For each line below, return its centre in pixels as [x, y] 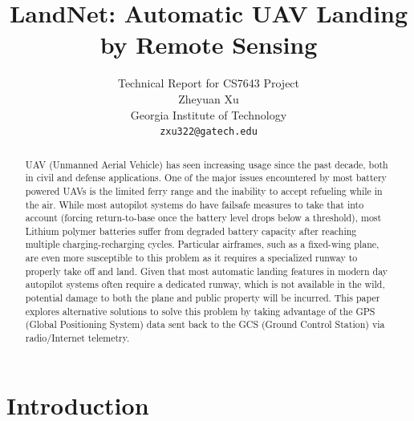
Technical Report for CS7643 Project [209, 83]
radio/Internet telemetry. [77, 338]
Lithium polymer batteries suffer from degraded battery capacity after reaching [191, 231]
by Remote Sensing [209, 45]
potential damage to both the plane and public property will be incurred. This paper [203, 298]
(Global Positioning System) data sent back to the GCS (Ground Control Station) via [205, 324]
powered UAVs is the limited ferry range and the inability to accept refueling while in [204, 190]
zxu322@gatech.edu [209, 132]
